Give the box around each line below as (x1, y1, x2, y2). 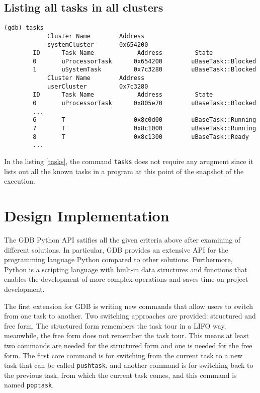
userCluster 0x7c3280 (47, 83, 148, 90)
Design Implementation (4, 205, 169, 226)
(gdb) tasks (4, 24, 44, 32)
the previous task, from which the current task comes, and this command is (4, 369, 237, 380)
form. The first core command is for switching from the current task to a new (4, 350, 243, 360)
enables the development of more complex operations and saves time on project (4, 274, 248, 284)
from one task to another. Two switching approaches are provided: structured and (4, 310, 256, 321)
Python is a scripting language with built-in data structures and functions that (4, 264, 247, 274)
